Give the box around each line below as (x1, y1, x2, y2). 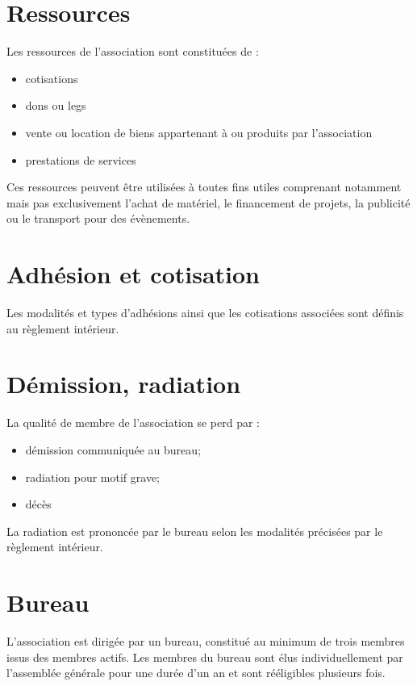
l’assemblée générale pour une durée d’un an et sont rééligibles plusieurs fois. (6, 664, 386, 681)
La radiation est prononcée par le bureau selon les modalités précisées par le (6, 522, 383, 539)
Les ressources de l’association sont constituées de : (6, 43, 259, 60)
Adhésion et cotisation (6, 257, 260, 291)
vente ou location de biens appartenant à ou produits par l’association (25, 123, 373, 140)
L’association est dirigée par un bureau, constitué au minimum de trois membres (6, 633, 405, 649)
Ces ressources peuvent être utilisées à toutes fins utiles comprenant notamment (6, 178, 402, 195)
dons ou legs (25, 97, 86, 114)
